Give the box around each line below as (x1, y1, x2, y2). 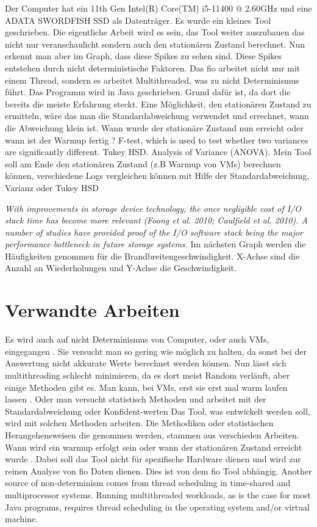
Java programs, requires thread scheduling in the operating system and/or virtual (5, 500, 310, 513)
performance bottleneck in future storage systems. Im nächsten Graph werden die (5, 238, 306, 250)
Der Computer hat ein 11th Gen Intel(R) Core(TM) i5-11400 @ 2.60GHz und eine (5, 2, 312, 14)
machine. (5, 512, 38, 525)
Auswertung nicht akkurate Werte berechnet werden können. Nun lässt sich (5, 357, 287, 369)
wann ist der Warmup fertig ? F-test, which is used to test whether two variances (5, 133, 308, 146)
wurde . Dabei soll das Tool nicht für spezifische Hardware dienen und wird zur (5, 452, 301, 465)
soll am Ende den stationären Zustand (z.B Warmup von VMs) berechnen (5, 157, 281, 170)
